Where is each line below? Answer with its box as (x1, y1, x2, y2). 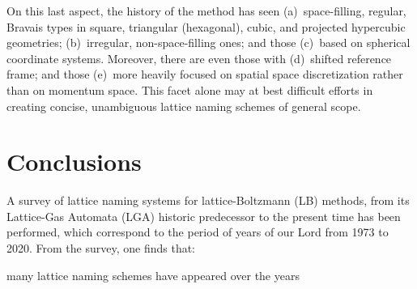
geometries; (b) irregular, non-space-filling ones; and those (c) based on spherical (6, 34, 411, 51)
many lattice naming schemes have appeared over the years (6, 266, 300, 283)
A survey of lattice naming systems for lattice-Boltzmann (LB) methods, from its (6, 192, 410, 209)
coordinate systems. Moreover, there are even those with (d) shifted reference (6, 49, 392, 66)
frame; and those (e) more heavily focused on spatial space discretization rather (6, 66, 403, 83)
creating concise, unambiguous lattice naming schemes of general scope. (6, 97, 361, 114)
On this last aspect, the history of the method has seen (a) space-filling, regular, (6, 2, 406, 19)
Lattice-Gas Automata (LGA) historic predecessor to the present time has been (6, 207, 401, 224)
